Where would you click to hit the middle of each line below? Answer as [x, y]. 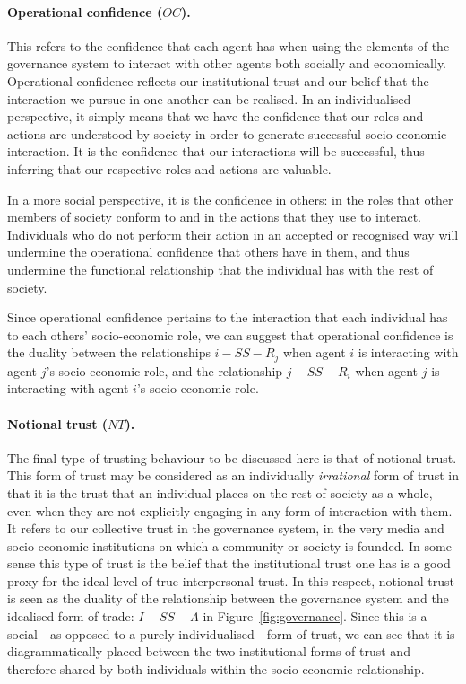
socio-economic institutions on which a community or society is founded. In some [229, 545]
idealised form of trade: [71, 616]
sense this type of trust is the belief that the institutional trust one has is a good [229, 563]
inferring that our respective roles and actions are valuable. [169, 168]
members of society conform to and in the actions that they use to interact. [214, 217]
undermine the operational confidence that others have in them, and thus [208, 252]
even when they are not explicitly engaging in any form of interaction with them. [230, 510]
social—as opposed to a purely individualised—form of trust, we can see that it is [231, 633]
